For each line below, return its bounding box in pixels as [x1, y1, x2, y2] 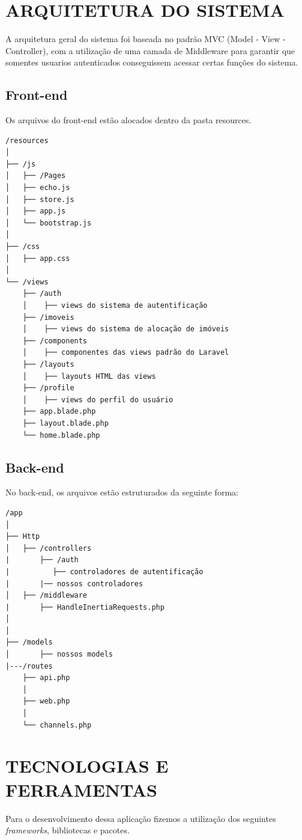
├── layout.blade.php [22, 418, 109, 428]
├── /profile [22, 384, 74, 393]
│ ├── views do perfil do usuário [22, 395, 174, 404]
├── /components [22, 336, 88, 345]
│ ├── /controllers [5, 544, 92, 553]
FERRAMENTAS [5, 777, 157, 802]
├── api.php [22, 673, 70, 682]
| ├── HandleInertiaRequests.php [5, 602, 165, 612]
